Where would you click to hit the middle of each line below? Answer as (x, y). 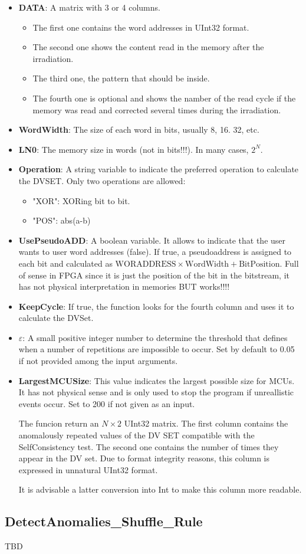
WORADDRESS (146, 264)
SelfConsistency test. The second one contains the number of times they (149, 446)
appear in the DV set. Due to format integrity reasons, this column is (144, 458)
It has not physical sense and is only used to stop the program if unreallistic (156, 392)
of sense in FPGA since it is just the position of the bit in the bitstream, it (154, 275)
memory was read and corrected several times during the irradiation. (157, 109)
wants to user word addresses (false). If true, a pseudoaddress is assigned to (155, 252)
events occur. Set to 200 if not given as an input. (107, 403)
